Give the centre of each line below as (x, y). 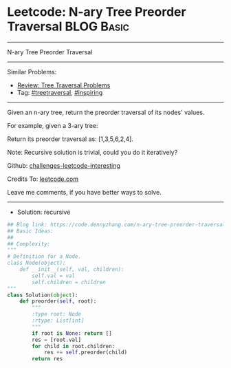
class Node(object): (37, 263)
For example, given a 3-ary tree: (53, 125)
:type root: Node (56, 314)
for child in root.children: (74, 346)
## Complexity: (29, 244)
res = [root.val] (56, 340)
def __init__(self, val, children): (72, 270)
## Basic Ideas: (30, 231)
